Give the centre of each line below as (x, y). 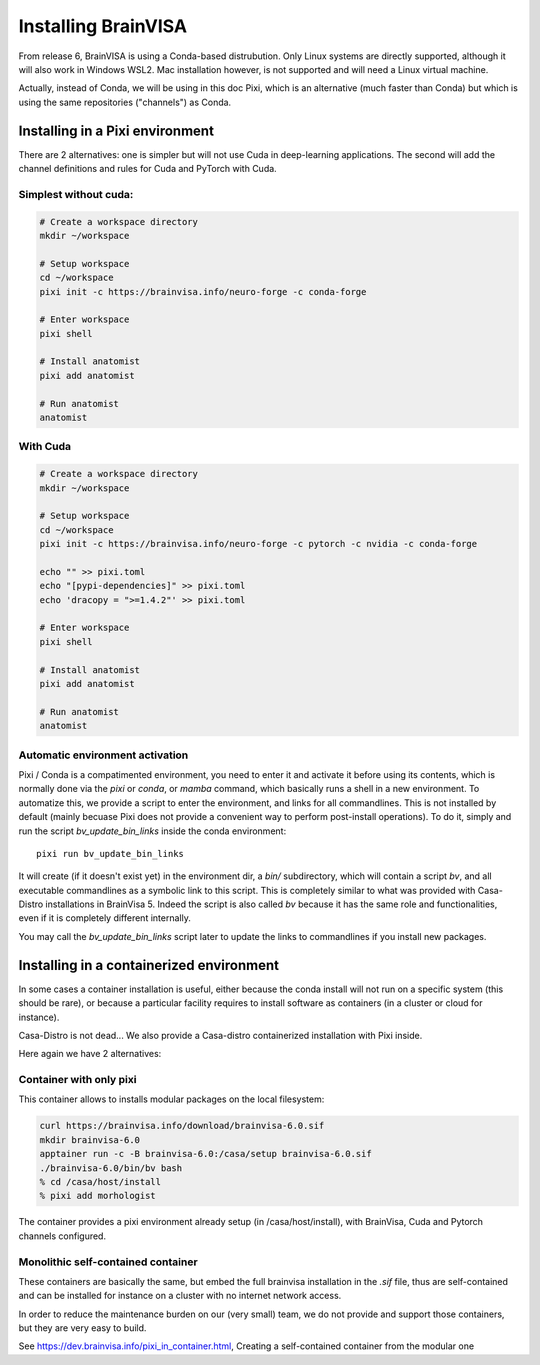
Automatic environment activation (103, 755)
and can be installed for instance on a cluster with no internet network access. (180, 1296)
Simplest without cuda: (76, 194)
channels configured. (62, 1236)
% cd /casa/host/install (100, 1181)
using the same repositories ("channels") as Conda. (125, 102)
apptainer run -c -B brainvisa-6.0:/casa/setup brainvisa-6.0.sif (205, 1154)
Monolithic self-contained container (108, 1262)
